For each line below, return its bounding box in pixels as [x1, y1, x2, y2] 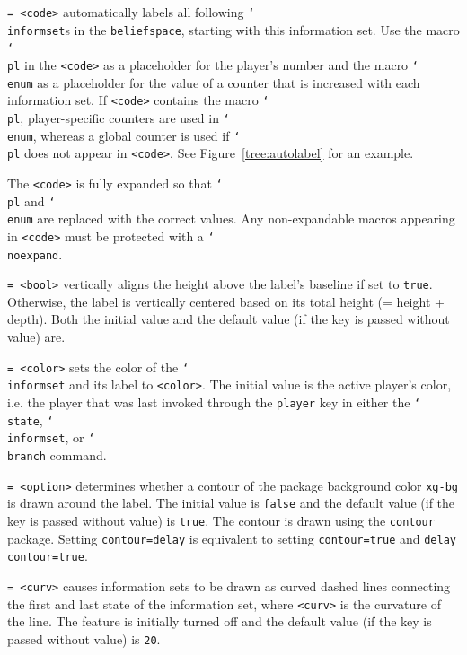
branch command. [7, 445, 107, 464]
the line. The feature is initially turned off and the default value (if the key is [7, 612, 432, 631]
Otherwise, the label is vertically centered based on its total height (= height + [7, 292, 445, 310]
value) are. [7, 327, 66, 346]
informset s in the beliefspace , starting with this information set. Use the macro [7, 20, 460, 39]
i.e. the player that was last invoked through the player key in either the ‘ [7, 392, 421, 411]
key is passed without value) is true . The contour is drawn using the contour [7, 511, 435, 529]
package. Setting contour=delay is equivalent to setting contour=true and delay [7, 528, 456, 547]
